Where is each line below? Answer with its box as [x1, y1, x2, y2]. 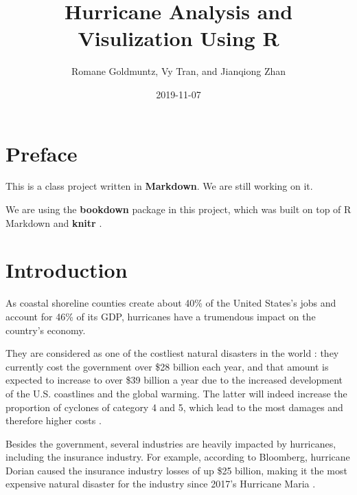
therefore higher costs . [5, 413, 102, 428]
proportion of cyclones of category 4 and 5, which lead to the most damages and [5, 399, 343, 414]
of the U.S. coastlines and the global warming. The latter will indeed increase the [5, 386, 347, 400]
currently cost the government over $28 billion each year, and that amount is [5, 359, 329, 373]
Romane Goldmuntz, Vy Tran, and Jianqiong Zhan [71, 64, 286, 78]
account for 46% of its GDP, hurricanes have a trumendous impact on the [5, 309, 316, 323]
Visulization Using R [78, 24, 279, 52]
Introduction [5, 256, 128, 284]
